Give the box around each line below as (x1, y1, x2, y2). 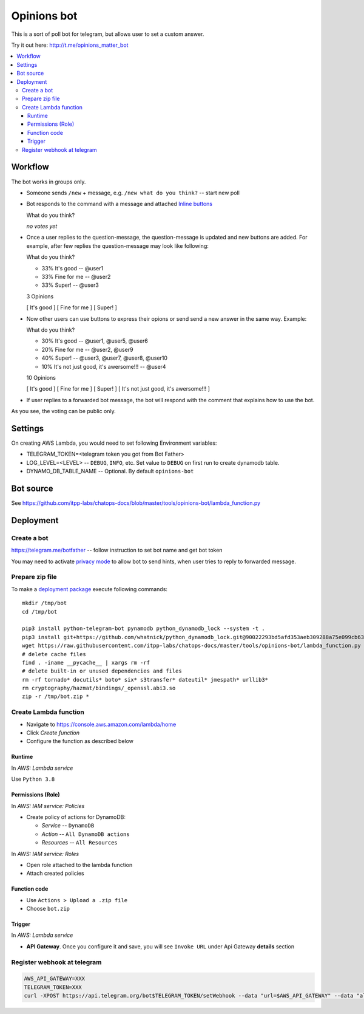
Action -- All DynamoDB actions (41, 830, 130, 838)
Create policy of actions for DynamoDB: (26, 813, 126, 820)
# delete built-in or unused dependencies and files (22, 668, 182, 674)
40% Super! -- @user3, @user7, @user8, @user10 (41, 354, 168, 361)
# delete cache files (22, 651, 86, 657)
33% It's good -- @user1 (41, 264, 104, 272)
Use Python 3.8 (11, 775, 55, 783)
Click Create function (26, 729, 80, 736)
